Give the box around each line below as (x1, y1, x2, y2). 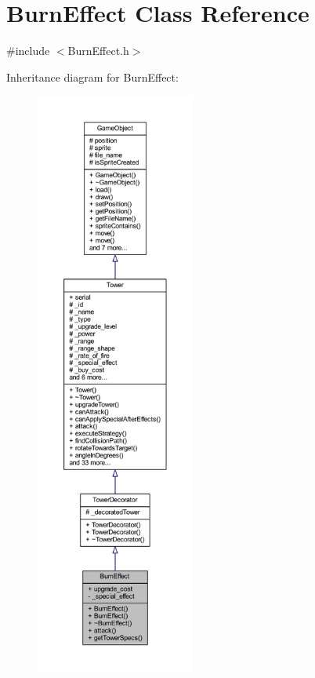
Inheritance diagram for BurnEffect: (6, 68, 179, 85)
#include (6, 42, 50, 59)
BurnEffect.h (67, 42, 129, 59)
